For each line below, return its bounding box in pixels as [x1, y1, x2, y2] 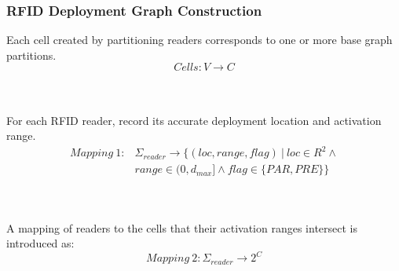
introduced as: [6, 235, 75, 251]
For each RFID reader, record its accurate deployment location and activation [6, 112, 382, 128]
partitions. [6, 46, 57, 63]
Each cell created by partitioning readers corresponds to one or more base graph [6, 31, 393, 48]
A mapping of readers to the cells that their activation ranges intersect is [6, 219, 357, 236]
